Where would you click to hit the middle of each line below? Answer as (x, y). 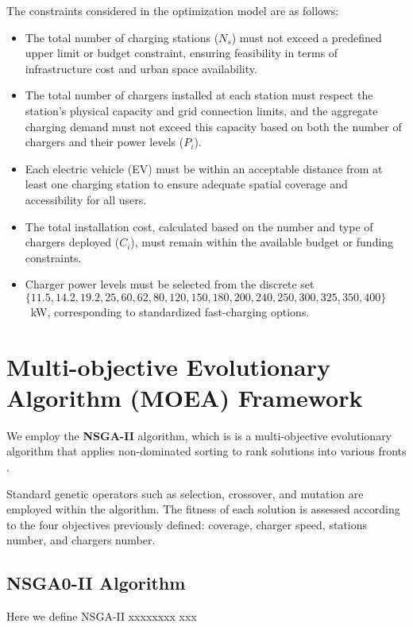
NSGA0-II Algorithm (96, 583)
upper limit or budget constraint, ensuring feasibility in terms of (181, 53)
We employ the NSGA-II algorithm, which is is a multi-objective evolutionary (199, 435)
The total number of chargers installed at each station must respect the (199, 95)
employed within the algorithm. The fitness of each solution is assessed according (203, 509)
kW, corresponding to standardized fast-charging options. (170, 311)
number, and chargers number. (81, 540)
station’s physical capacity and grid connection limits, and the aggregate (201, 110)
